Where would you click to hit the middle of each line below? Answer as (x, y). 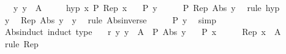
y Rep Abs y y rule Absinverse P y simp (110, 19)
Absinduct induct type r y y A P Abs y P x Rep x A (143, 32)
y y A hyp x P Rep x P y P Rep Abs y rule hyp (146, 7)
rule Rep (21, 43)
